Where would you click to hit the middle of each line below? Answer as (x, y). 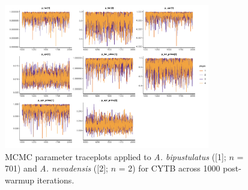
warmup (20, 180)
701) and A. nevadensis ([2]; (56, 168)
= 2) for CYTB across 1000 (169, 168)
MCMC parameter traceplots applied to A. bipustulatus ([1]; (116, 156)
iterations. (56, 180)
